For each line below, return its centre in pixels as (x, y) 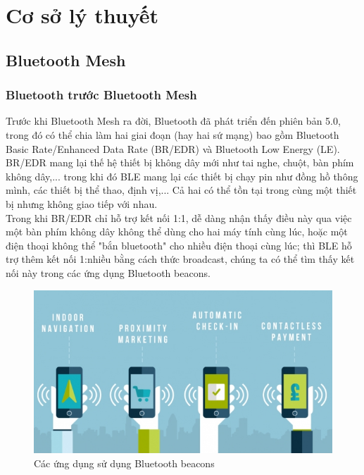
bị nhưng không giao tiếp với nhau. (82, 203)
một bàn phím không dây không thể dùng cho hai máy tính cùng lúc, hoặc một (177, 232)
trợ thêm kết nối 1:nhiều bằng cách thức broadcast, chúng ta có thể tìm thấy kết (180, 259)
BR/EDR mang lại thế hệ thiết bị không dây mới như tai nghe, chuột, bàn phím (180, 162)
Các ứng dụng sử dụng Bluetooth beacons (124, 463)
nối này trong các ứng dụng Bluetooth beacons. (108, 272)
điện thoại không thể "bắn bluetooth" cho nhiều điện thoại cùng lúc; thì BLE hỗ (179, 245)
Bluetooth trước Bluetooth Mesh (101, 95)
